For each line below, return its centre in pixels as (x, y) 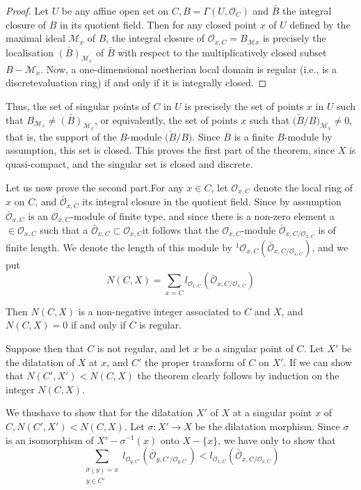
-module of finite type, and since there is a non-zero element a (203, 215)
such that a (64, 229)
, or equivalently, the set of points (166, 119)
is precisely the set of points (244, 106)
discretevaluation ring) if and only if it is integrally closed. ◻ (136, 82)
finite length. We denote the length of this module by (119, 247)
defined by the (320, 24)
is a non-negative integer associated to (160, 311)
